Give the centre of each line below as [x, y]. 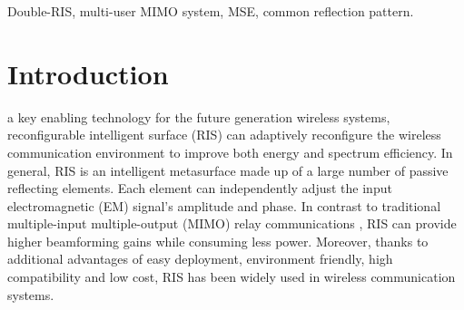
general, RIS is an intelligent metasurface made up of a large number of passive [228, 170]
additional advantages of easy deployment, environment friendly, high [200, 259]
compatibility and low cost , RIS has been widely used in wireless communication [232, 277]
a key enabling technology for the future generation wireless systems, [199, 116]
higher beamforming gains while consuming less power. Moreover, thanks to [218, 241]
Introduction [88, 73]
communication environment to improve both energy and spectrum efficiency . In [230, 152]
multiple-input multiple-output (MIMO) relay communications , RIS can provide [232, 223]
